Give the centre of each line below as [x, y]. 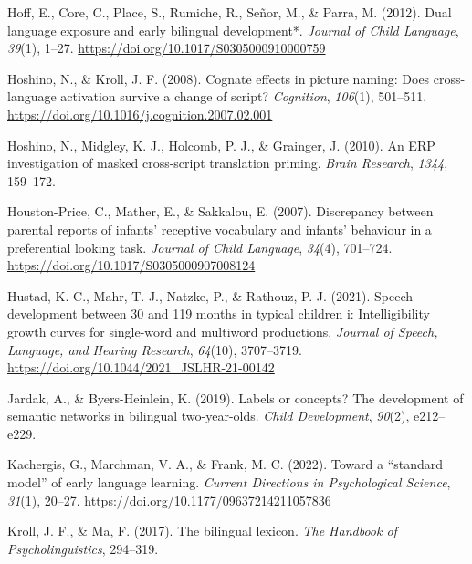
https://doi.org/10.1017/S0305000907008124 [131, 265]
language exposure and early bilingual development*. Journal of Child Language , [233, 30]
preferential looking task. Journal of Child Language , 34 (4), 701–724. [200, 247]
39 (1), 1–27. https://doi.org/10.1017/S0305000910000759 [167, 48]
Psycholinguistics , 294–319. [83, 548]
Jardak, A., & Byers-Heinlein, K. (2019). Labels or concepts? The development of [236, 397]
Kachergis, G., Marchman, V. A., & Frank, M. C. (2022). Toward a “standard [226, 464]
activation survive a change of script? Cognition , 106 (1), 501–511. [244, 96]
